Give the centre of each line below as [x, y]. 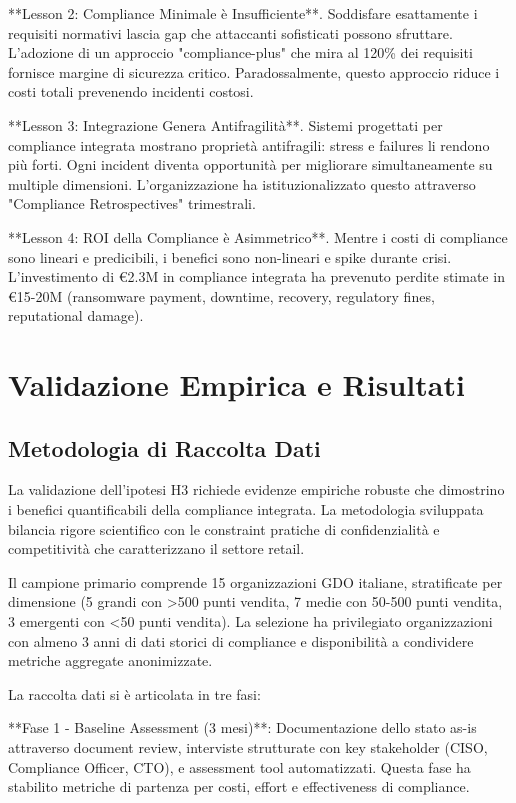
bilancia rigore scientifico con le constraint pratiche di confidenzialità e [224, 528]
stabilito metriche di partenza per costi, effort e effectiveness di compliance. [239, 786]
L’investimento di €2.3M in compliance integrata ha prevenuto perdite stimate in [256, 276]
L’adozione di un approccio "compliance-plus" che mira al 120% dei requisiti [240, 52]
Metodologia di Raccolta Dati [164, 447]
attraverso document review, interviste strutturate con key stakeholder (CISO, [248, 747]
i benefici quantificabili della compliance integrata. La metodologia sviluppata [246, 509]
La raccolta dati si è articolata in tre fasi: [134, 693]
